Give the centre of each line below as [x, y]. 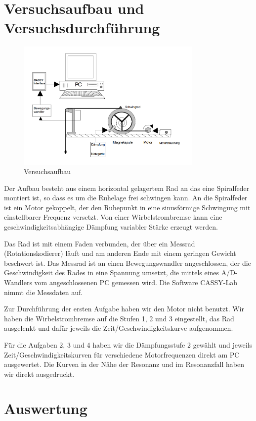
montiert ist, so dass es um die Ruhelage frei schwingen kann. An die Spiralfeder [126, 198]
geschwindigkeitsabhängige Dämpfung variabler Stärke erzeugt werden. [111, 227]
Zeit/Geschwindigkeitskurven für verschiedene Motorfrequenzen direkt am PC [122, 354]
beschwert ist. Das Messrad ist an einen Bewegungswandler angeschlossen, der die [128, 263]
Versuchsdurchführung [82, 28]
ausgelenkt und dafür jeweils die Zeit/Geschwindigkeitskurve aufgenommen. [119, 328]
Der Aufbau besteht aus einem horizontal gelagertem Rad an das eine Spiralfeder [127, 188]
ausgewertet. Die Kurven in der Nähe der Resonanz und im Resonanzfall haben [124, 364]
